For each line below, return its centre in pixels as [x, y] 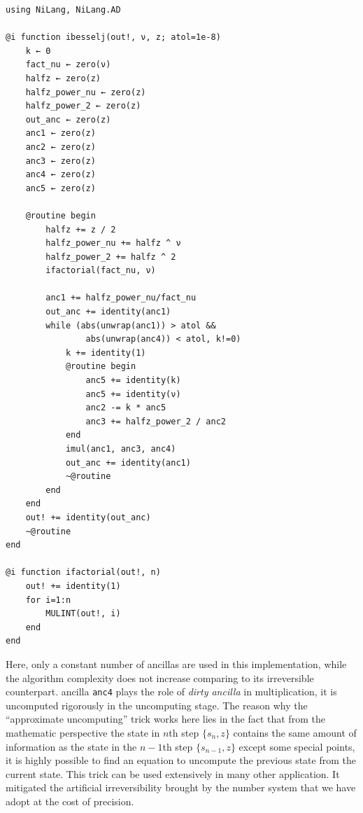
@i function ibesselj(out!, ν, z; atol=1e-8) [113, 37]
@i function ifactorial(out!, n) [83, 572]
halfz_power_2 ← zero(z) [83, 106]
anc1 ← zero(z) [60, 133]
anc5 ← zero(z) [60, 188]
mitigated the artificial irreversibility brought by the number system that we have [181, 787]
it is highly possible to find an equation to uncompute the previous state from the [181, 760]
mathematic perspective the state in [83, 732]
